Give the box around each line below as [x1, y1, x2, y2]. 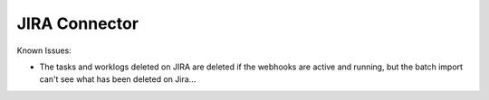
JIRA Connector [16, 14, 139, 33]
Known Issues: [16, 45, 72, 56]
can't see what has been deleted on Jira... [39, 74, 197, 85]
